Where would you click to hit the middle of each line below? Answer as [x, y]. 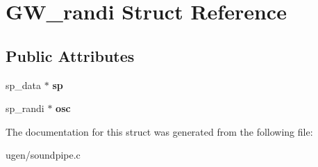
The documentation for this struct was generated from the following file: [159, 131]
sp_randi [25, 108]
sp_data [24, 85]
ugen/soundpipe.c [43, 155]
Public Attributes [70, 55]
